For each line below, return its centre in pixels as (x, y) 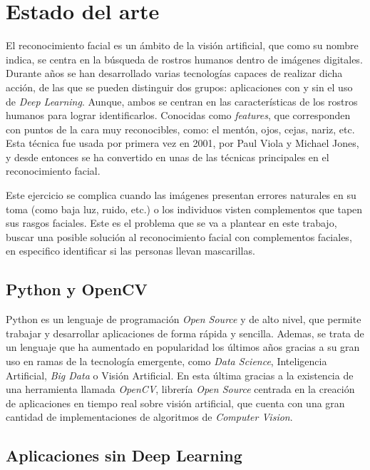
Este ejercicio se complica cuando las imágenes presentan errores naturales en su (181, 195)
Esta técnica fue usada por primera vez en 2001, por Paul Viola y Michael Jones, (183, 143)
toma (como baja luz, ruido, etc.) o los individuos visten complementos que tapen (184, 209)
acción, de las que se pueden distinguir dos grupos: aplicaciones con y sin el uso (179, 87)
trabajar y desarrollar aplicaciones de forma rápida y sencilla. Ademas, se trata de (185, 333)
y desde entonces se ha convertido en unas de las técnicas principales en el (168, 157)
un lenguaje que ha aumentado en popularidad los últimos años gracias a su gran (183, 347)
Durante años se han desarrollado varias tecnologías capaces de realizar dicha (174, 73)
